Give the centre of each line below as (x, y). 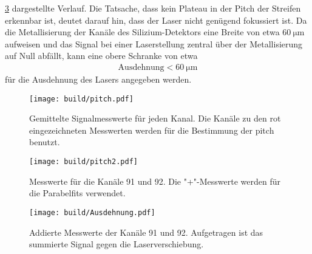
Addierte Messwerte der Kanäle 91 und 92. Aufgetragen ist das (146, 232)
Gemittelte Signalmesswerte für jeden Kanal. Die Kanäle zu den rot (155, 118)
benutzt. (45, 142)
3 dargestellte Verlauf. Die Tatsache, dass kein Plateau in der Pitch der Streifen (153, 8)
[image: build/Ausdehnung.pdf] (92, 212)
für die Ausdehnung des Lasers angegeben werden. (98, 79)
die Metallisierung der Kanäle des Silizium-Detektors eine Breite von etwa (142, 32)
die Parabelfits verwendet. (77, 193)
